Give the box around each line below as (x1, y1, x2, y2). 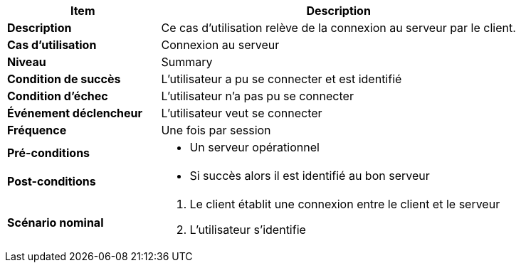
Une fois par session (161, 123, 271, 137)
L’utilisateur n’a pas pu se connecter (161, 89, 354, 103)
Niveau (7, 55, 46, 69)
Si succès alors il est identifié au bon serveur (189, 168, 430, 183)
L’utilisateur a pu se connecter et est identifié (161, 72, 402, 86)
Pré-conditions (7, 146, 90, 160)
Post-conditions (7, 174, 96, 188)
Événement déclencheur (7, 106, 143, 120)
